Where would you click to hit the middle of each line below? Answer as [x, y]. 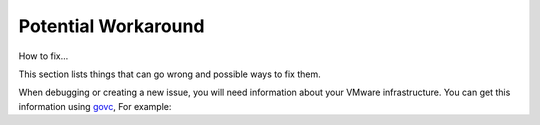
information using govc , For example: [95, 106]
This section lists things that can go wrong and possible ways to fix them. [169, 74]
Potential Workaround [111, 26]
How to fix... [43, 56]
